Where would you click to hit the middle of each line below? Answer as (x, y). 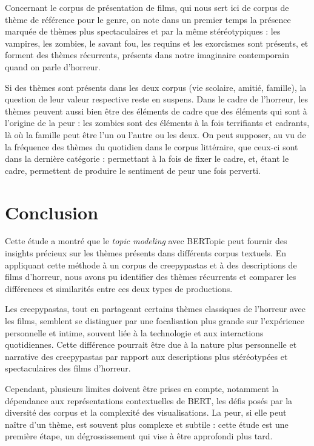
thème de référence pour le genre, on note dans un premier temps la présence (148, 19)
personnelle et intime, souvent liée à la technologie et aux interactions (134, 332)
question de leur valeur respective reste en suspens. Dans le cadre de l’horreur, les (157, 99)
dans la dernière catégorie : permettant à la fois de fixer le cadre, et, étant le (147, 158)
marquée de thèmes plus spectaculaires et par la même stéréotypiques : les (143, 31)
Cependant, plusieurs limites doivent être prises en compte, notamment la (142, 388)
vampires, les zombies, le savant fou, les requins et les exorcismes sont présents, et (157, 43)
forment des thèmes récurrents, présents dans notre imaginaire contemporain (147, 55)
